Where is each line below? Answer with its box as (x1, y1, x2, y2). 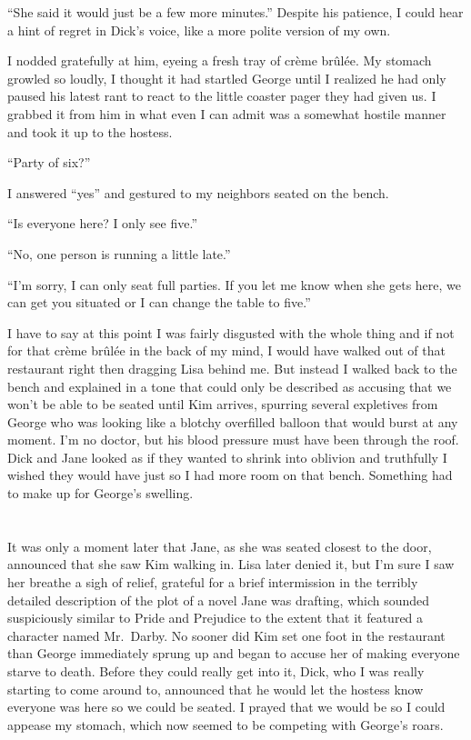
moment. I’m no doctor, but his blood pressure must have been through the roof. (7, 430, 459, 449)
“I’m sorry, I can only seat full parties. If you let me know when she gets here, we (7, 275, 462, 294)
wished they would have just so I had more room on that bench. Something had (7, 465, 453, 485)
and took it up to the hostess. (7, 122, 173, 141)
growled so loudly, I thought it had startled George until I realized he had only (7, 68, 446, 87)
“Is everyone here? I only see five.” (7, 214, 198, 233)
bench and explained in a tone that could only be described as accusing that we (7, 376, 452, 395)
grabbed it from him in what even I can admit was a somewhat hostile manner (7, 104, 446, 123)
